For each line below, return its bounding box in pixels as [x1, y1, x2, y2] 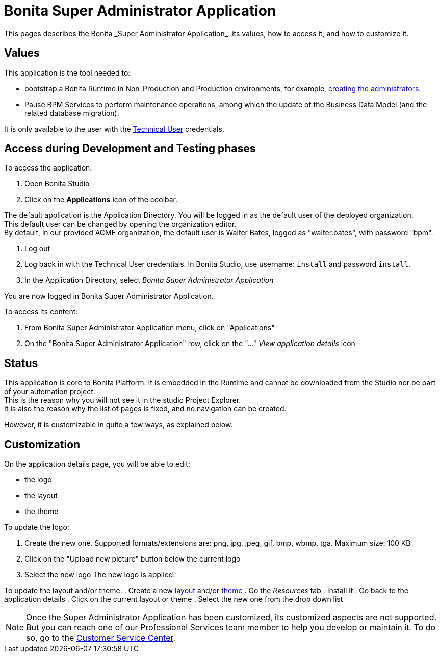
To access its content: [4, 307, 78, 317]
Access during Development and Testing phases [4, 142, 256, 155]
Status [4, 356, 38, 370]
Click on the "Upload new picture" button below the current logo [24, 554, 241, 564]
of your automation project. [4, 387, 95, 396]
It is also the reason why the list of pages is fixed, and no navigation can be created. [4, 404, 287, 413]
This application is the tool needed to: [4, 68, 131, 77]
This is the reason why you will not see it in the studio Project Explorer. [4, 396, 241, 405]
